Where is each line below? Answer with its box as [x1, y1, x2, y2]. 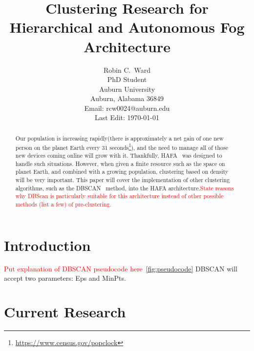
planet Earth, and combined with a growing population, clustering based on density [15, 167, 229, 176]
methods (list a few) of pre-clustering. [15, 200, 111, 208]
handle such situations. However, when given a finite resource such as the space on [15, 159, 225, 167]
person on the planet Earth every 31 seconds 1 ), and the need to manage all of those [15, 142, 228, 151]
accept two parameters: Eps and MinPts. [4, 273, 126, 283]
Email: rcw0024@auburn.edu [84, 103, 170, 113]
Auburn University [99, 83, 155, 94]
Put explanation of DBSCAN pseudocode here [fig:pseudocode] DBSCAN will [4, 263, 237, 273]
